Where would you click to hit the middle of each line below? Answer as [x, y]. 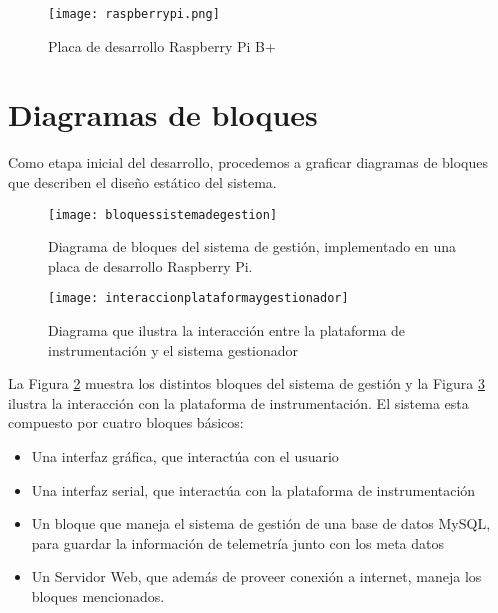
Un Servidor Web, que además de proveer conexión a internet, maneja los [256, 576]
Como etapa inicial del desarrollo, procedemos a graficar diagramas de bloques [248, 162]
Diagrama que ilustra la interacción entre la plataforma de [227, 330]
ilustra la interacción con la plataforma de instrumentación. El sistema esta [238, 402]
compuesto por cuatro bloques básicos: [126, 422]
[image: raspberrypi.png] [134, 14]
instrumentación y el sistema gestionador [173, 349]
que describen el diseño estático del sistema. [142, 181]
